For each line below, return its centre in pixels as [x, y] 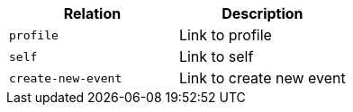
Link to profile [225, 35]
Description [262, 13]
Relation [92, 13]
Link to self [216, 56]
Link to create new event [262, 78]
